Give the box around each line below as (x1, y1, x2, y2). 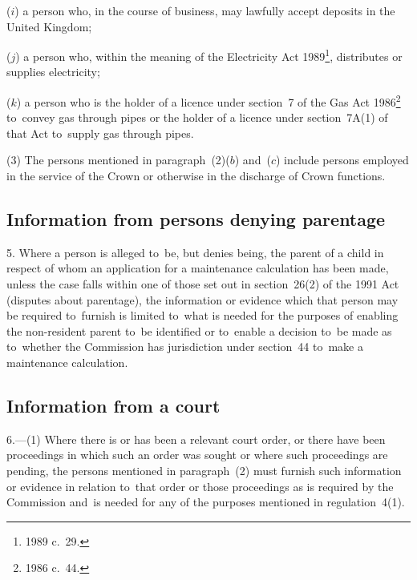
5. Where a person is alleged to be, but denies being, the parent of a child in (6, 244, 384, 260)
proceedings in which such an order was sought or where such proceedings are (6, 446, 388, 463)
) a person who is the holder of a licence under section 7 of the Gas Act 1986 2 (16, 91, 401, 110)
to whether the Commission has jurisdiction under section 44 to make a (6, 338, 363, 355)
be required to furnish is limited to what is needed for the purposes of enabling (6, 307, 399, 324)
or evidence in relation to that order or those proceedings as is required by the (6, 477, 394, 494)
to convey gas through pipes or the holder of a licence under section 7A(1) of (6, 109, 388, 126)
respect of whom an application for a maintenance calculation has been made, (6, 260, 389, 276)
